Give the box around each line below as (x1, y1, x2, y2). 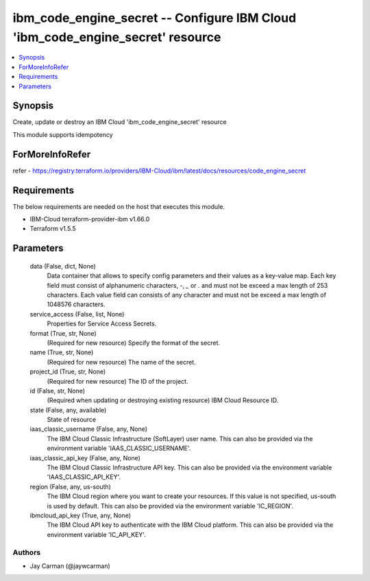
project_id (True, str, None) (29, 367, 106, 376)
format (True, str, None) (29, 329, 97, 337)
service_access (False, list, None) (29, 310, 125, 318)
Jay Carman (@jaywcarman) (29, 562, 111, 570)
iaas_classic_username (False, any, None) (29, 425, 147, 433)
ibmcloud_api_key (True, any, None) (29, 511, 132, 519)
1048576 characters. (47, 300, 106, 308)
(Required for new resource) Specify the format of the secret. (47, 338, 221, 347)
